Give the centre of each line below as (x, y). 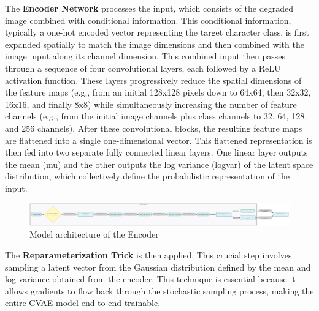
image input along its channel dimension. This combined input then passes (145, 56)
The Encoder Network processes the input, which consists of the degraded (149, 8)
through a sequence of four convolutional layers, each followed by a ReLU (143, 68)
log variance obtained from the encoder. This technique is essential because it (150, 279)
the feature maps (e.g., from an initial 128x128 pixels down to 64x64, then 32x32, (158, 92)
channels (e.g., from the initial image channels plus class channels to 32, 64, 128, (156, 116)
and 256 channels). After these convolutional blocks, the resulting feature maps (154, 128)
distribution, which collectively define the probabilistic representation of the (147, 176)
